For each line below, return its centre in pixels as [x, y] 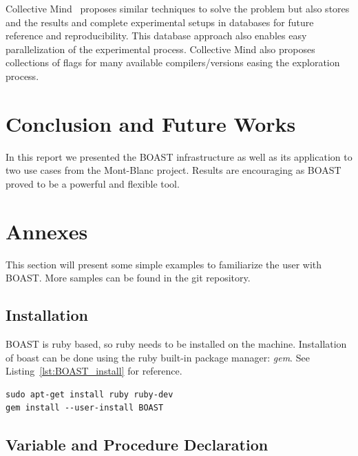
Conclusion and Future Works [151, 123]
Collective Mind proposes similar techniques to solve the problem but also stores [178, 8]
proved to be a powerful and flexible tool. [93, 183]
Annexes [47, 231]
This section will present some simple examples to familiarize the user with [164, 264]
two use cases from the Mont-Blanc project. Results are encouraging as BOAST [173, 170]
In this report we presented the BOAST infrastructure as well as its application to [179, 156]
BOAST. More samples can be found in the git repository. [128, 278]
